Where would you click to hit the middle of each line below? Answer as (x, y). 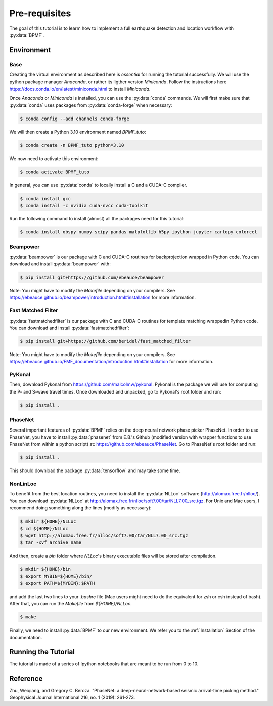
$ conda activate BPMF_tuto (55, 172)
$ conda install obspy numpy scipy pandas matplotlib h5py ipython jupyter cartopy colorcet (139, 232)
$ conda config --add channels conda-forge (75, 119)
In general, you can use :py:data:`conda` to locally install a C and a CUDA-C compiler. (98, 185)
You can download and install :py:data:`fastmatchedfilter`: (70, 328)
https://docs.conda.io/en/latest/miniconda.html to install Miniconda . (80, 89)
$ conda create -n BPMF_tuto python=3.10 (72, 145)
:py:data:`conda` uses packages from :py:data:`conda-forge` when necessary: (91, 105)
